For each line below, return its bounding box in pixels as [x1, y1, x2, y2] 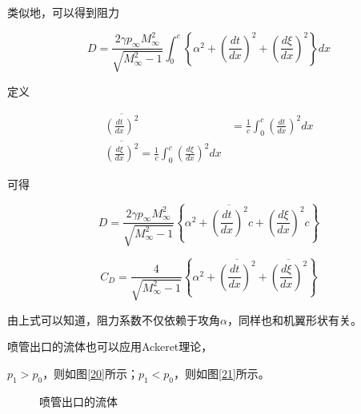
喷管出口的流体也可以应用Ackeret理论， [7, 338, 213, 355]
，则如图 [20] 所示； [42, 364, 138, 381]
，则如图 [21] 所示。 [174, 364, 270, 381]
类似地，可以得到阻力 [7, 4, 119, 20]
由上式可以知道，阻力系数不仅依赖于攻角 [7, 311, 220, 328]
